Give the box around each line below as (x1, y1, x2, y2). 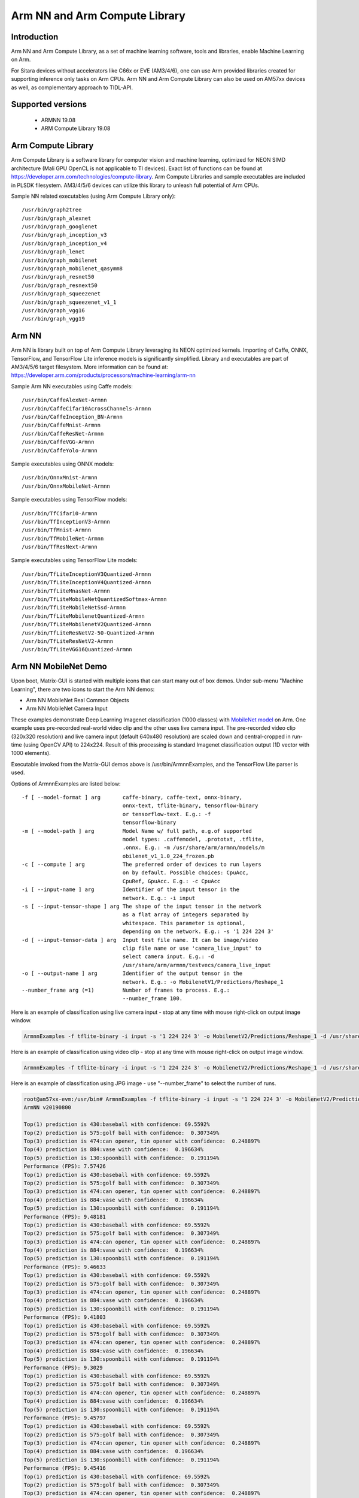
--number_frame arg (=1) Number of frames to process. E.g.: (22, 986, 230, 993)
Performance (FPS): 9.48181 (23, 1213, 106, 1220)
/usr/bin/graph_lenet (22, 249, 85, 255)
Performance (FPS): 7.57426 (23, 1163, 106, 1170)
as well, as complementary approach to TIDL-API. (11, 84, 133, 91)
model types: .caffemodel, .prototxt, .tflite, (122, 836, 265, 842)
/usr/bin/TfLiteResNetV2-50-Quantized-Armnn (22, 629, 155, 636)
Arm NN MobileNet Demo (11, 662, 107, 672)
